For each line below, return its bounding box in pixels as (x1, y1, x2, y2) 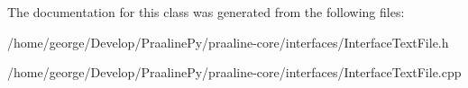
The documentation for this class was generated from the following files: (7, 3, 405, 21)
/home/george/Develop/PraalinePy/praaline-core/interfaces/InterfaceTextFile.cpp (7, 63, 462, 82)
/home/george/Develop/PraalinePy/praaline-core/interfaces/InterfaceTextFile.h (7, 32, 449, 51)
